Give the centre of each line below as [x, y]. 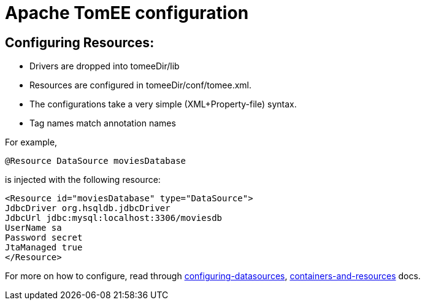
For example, [31, 142]
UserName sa [33, 228]
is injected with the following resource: [83, 180]
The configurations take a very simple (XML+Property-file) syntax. [163, 104]
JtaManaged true [44, 248]
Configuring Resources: [80, 42]
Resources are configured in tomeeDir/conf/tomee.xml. [141, 85]
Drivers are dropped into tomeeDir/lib [105, 66]
